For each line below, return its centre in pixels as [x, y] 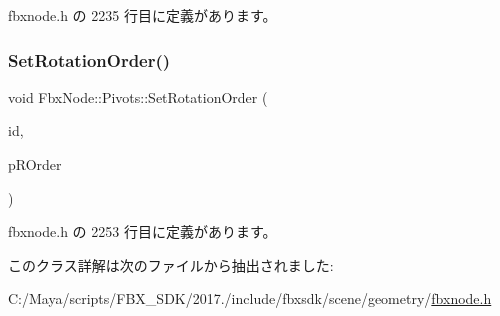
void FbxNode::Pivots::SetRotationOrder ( [138, 96]
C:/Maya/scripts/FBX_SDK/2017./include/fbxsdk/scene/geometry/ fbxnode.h [250, 298]
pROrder [35, 164]
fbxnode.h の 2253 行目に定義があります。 [142, 231]
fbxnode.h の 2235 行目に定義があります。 [142, 15]
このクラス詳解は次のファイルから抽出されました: [171, 264]
